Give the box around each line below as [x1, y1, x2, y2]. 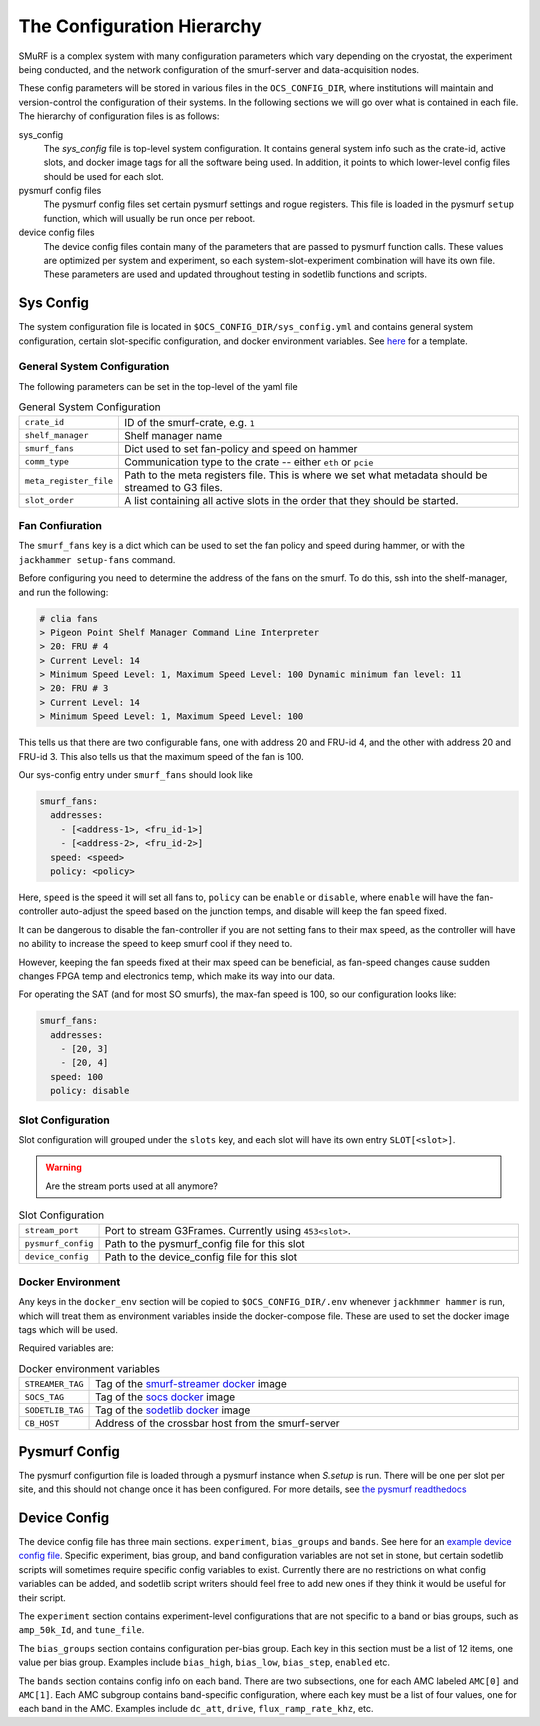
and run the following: [18, 586, 109, 598]
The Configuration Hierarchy [18, 15, 262, 37]
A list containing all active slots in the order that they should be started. [124, 493, 459, 507]
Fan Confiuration [18, 518, 103, 532]
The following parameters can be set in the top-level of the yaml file [18, 380, 299, 392]
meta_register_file [24, 476, 114, 487]
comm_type [24, 456, 70, 467]
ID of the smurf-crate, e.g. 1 [124, 415, 255, 429]
